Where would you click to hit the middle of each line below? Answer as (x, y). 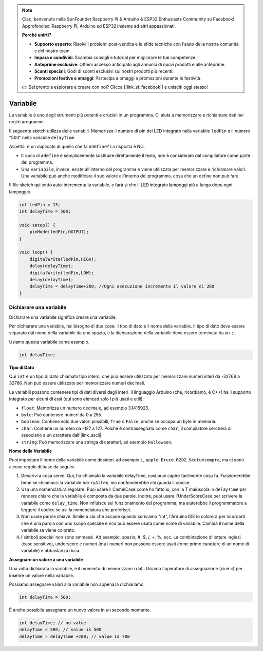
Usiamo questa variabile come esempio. (49, 342)
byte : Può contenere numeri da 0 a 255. (62, 415)
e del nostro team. (53, 51)
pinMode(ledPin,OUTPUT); (59, 232)
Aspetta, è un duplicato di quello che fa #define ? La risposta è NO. (77, 147)
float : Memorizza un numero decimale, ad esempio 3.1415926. (85, 408)
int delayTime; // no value (53, 623)
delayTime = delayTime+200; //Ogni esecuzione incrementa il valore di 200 (122, 287)
